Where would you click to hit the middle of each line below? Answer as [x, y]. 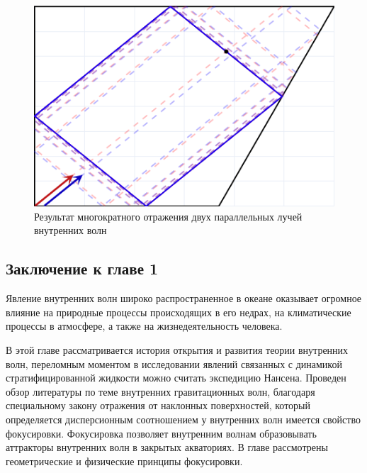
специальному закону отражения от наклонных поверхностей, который [158, 405]
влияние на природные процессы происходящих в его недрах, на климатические [179, 312]
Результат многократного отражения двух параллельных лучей [168, 216]
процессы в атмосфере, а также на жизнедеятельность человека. [144, 326]
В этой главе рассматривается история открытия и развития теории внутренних [177, 350]
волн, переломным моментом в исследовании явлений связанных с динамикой [174, 363]
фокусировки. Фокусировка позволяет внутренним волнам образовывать [161, 433]
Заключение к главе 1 [82, 268]
